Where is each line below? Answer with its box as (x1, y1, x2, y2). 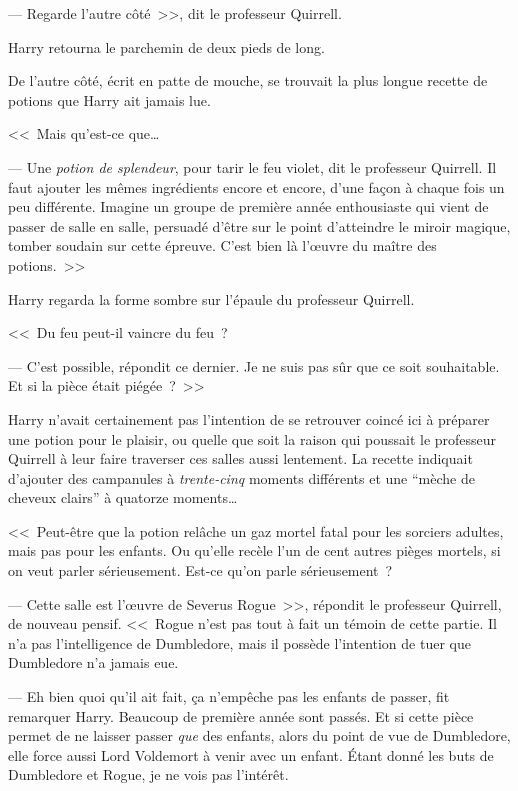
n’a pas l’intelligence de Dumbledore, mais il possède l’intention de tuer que (8, 632, 471, 653)
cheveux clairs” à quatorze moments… (8, 487, 238, 508)
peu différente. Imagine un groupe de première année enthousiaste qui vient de (8, 196, 489, 217)
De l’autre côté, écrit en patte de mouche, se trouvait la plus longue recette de (8, 70, 488, 91)
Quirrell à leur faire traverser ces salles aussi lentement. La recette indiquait (8, 448, 473, 469)
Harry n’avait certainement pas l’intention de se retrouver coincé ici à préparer (8, 408, 490, 429)
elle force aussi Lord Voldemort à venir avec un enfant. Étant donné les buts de (8, 744, 494, 765)
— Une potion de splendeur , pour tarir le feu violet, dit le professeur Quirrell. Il (8, 156, 497, 177)
